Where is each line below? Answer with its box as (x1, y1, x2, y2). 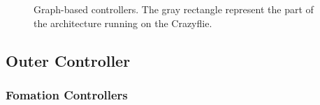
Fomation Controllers (6, 86, 128, 103)
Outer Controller (6, 49, 131, 71)
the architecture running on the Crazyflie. (34, 15, 212, 30)
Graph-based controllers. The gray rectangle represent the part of (34, 2, 314, 16)
